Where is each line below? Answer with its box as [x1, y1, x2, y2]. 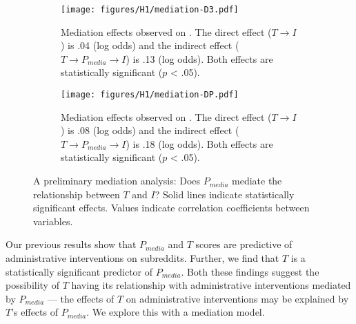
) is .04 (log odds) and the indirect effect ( [61, 38, 239, 53]
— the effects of [47, 291, 115, 305]
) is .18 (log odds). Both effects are [126, 136, 273, 151]
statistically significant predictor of [6, 264, 153, 278]
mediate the [232, 173, 282, 188]
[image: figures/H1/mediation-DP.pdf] [61, 90, 239, 100]
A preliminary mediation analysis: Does [33, 173, 201, 188]
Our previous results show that [6, 237, 137, 251]
